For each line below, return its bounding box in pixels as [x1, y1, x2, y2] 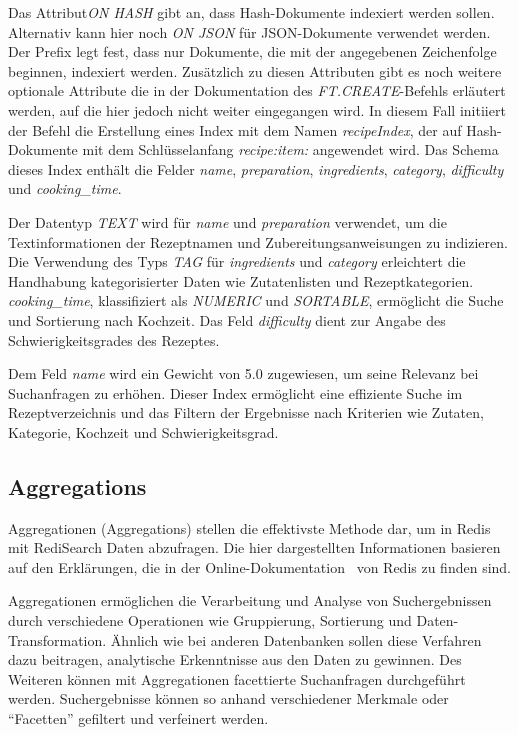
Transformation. [8, 629, 107, 650]
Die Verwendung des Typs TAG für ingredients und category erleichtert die [8, 251, 466, 272]
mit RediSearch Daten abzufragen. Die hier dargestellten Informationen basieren [8, 537, 501, 558]
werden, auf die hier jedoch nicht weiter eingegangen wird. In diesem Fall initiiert [8, 99, 506, 120]
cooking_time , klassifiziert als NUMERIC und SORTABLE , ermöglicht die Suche [8, 290, 504, 311]
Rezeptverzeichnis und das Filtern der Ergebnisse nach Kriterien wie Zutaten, [8, 402, 484, 423]
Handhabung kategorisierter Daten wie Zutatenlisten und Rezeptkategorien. [8, 270, 474, 291]
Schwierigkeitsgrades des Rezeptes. [8, 329, 220, 350]
